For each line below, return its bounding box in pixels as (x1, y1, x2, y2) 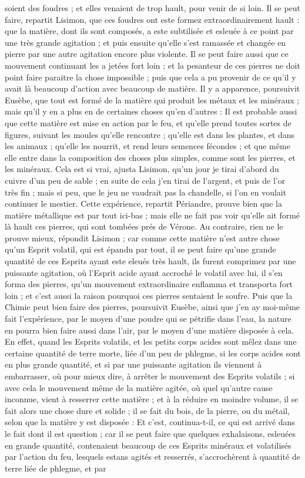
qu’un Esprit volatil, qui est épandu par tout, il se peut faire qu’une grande (5, 243, 276, 255)
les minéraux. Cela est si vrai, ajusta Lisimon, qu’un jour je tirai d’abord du (5, 163, 279, 175)
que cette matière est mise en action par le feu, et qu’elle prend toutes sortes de (5, 116, 291, 129)
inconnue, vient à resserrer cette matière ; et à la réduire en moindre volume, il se (5, 393, 299, 405)
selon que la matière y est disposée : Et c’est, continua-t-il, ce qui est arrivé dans (5, 416, 295, 428)
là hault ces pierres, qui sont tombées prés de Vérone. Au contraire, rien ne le (5, 220, 283, 233)
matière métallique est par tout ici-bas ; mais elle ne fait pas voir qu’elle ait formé (5, 208, 300, 221)
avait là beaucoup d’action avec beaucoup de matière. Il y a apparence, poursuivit (5, 82, 300, 95)
